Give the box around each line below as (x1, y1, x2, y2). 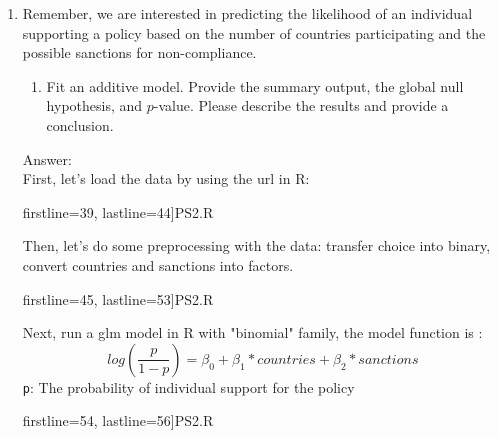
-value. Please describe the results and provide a (153, 95, 449, 116)
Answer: (22, 148, 72, 169)
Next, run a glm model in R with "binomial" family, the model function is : (22, 322, 483, 343)
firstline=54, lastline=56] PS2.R (22, 410, 214, 431)
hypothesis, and (46, 95, 143, 116)
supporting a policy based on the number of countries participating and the (22, 22, 486, 43)
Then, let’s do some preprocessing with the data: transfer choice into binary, (22, 235, 491, 256)
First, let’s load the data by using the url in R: (22, 168, 310, 189)
